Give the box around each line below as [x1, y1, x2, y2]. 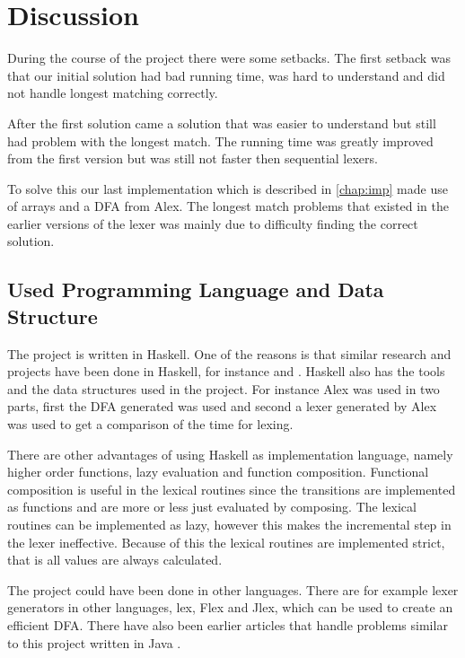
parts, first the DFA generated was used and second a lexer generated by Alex [7, 397, 437, 416]
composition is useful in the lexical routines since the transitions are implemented [7, 479, 456, 498]
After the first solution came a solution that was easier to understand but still [7, 113, 436, 132]
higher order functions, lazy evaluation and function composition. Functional [7, 462, 429, 481]
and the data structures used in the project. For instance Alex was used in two [7, 379, 440, 398]
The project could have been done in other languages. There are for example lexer [7, 580, 459, 599]
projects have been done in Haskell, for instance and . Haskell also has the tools [7, 362, 445, 381]
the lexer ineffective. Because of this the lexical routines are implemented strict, [7, 532, 445, 551]
